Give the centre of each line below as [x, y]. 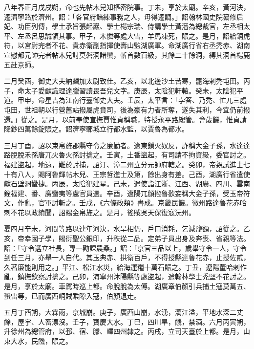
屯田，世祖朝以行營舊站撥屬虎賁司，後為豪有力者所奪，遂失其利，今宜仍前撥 [127, 109]
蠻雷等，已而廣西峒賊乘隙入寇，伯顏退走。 [72, 295]
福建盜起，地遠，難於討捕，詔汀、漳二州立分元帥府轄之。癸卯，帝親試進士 [124, 164]
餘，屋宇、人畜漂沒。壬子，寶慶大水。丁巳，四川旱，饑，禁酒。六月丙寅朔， [127, 321]
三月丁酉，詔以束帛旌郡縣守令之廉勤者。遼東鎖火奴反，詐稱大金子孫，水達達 [127, 145]
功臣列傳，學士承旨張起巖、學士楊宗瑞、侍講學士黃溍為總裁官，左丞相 [130, 26]
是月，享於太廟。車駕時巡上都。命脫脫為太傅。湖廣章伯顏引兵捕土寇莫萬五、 [127, 286]
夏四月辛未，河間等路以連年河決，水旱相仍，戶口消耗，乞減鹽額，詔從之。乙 [127, 229]
